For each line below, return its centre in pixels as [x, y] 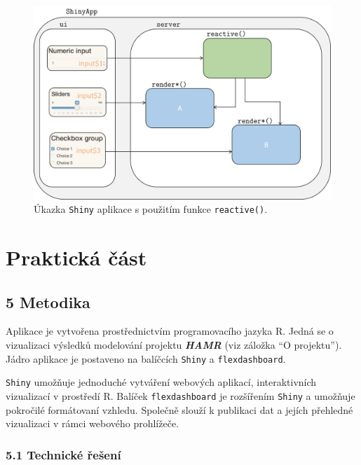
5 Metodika [48, 301]
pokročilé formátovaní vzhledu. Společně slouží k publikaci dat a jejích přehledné [179, 409]
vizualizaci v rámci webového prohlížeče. [93, 423]
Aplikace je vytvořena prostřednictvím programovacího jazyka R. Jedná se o [170, 331]
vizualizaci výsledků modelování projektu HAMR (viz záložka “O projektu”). [174, 345]
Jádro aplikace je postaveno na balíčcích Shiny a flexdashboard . [146, 358]
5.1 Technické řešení [63, 454]
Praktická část [76, 257]
